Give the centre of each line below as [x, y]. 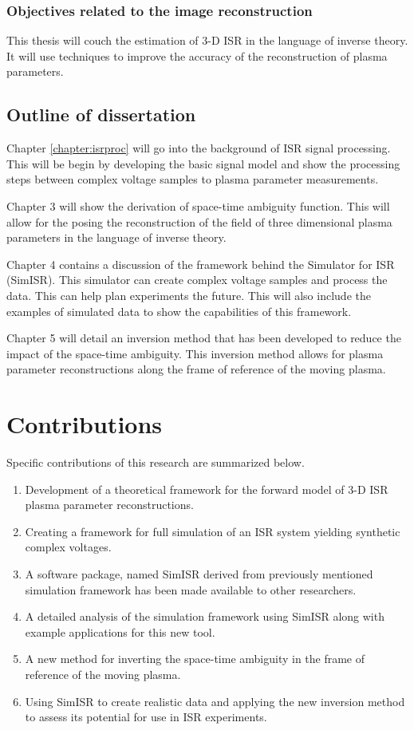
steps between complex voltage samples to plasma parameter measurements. [193, 179]
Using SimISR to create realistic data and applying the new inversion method [215, 701]
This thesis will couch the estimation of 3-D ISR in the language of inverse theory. [207, 40]
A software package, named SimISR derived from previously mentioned [199, 574]
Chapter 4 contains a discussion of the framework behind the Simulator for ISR [201, 264]
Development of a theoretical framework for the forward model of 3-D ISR [207, 489]
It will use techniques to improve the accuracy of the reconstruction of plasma [197, 55]
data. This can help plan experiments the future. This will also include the [189, 295]
